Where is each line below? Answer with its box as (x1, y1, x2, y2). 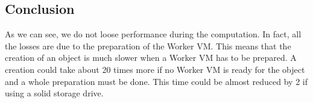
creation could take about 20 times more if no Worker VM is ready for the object (5, 63, 305, 75)
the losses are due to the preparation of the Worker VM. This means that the (5, 39, 291, 52)
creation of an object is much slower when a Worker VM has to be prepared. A (5, 51, 297, 64)
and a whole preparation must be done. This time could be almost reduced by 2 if (5, 75, 308, 87)
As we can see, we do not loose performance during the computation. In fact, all (5, 28, 302, 40)
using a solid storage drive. (5, 87, 104, 99)
